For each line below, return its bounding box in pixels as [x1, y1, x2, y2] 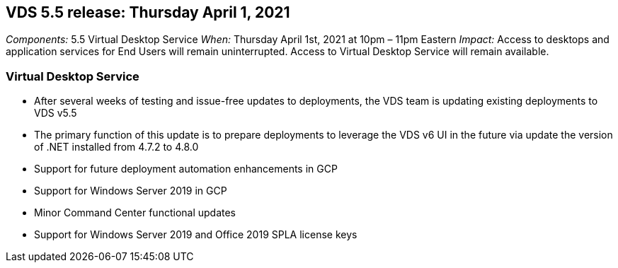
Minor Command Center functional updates [34, 206, 236, 219]
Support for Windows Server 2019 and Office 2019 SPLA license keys [34, 228, 357, 241]
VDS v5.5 [34, 107, 77, 120]
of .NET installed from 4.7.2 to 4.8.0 [34, 141, 199, 153]
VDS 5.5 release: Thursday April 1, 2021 [6, 4, 290, 21]
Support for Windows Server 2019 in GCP [34, 185, 227, 197]
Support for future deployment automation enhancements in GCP [34, 163, 338, 175]
